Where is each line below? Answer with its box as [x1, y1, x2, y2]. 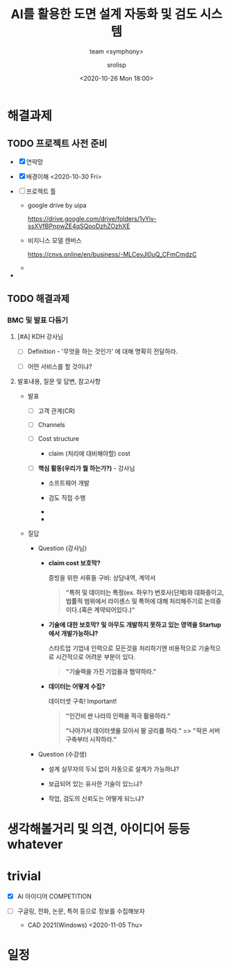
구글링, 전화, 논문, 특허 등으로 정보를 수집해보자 [17, 907, 146, 915]
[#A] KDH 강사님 [17, 332, 64, 341]
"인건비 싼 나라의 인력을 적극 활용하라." [65, 711, 171, 720]
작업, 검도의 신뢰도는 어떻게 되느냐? [48, 794, 144, 802]
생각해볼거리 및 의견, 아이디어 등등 [7, 821, 191, 837]
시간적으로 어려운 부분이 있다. [55, 652, 136, 661]
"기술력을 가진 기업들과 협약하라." [65, 667, 157, 675]
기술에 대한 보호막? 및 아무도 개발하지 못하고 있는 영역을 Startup [48, 620, 222, 629]
